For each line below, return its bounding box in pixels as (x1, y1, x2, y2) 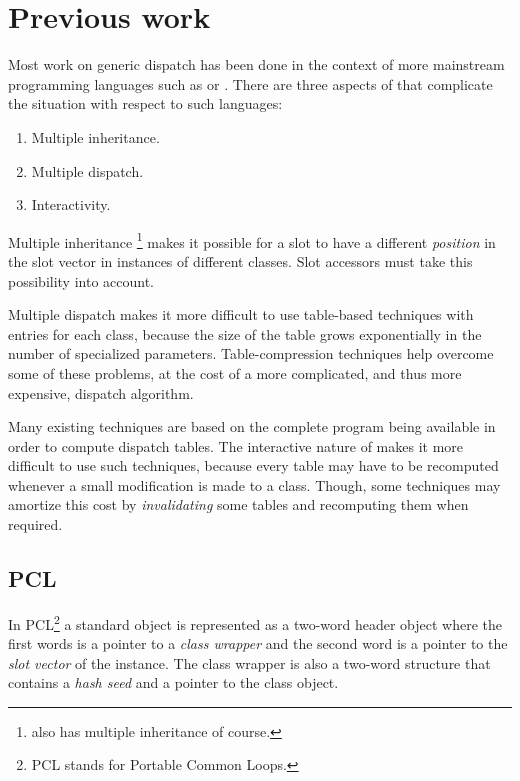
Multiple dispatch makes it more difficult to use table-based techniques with (8, 304, 474, 325)
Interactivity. (31, 194, 111, 215)
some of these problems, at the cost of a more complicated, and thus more (8, 362, 462, 383)
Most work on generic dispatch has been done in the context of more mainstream (8, 54, 505, 75)
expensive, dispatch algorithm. (8, 382, 194, 403)
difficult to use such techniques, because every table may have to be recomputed (8, 455, 499, 476)
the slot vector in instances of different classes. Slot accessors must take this (8, 250, 473, 271)
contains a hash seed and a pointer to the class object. (8, 672, 339, 693)
